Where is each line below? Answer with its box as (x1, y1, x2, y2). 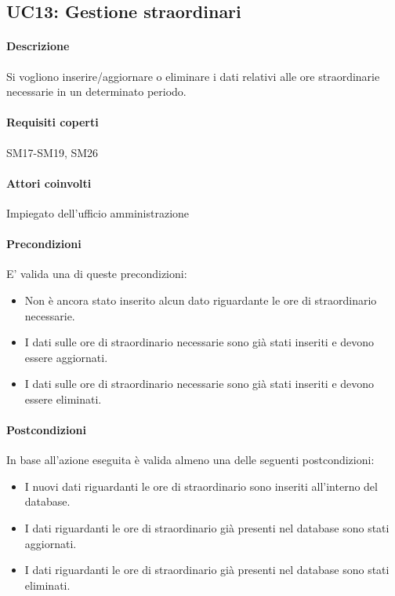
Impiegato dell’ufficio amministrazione (6, 204, 190, 221)
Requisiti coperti (6, 114, 99, 130)
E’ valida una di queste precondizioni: (6, 265, 187, 282)
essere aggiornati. (24, 349, 108, 365)
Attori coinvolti (6, 174, 92, 191)
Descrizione (6, 38, 70, 54)
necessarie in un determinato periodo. (6, 83, 187, 100)
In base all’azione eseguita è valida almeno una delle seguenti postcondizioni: (6, 452, 375, 468)
